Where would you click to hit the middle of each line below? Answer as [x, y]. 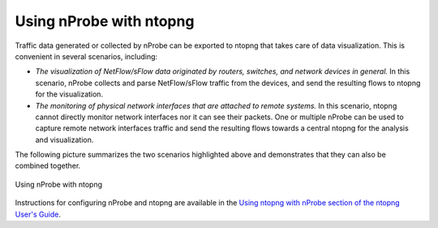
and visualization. [64, 140]
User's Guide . [38, 214]
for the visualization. [69, 94]
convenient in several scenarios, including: [86, 56]
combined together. [48, 166]
